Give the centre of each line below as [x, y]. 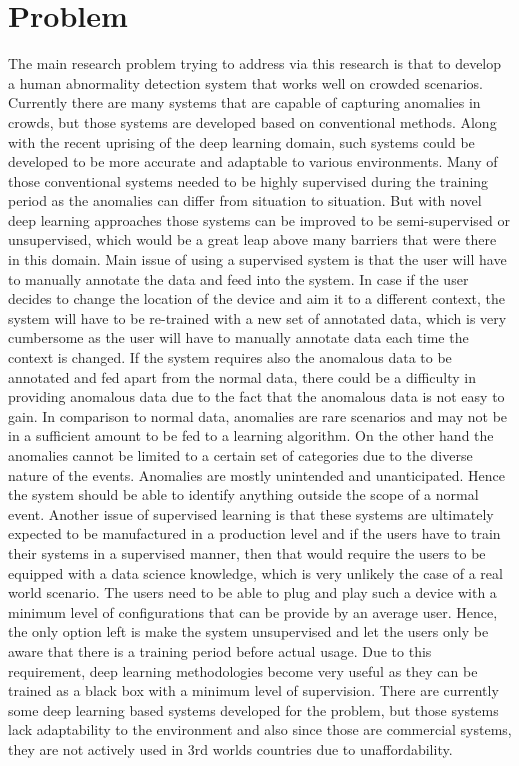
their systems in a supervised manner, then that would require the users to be [247, 552]
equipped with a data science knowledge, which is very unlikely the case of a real [255, 572]
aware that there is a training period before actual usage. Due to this [220, 650]
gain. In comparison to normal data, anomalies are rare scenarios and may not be [258, 415]
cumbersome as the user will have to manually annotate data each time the [238, 337]
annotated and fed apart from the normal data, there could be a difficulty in [242, 376]
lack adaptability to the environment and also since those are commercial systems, [260, 729]
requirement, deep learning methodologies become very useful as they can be [243, 670]
